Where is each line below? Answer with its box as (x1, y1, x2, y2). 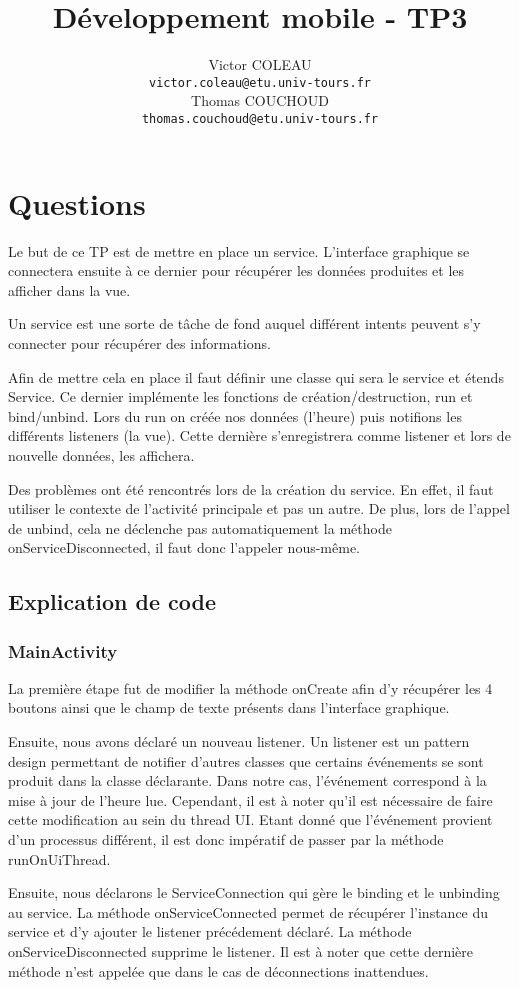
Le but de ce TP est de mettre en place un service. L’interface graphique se (8, 240, 470, 261)
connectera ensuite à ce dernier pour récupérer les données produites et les (8, 260, 465, 281)
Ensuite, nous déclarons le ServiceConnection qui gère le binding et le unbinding (8, 882, 500, 903)
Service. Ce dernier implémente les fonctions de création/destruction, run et (8, 386, 473, 407)
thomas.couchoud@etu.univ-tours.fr (141, 111, 379, 126)
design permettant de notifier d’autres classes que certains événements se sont (8, 750, 484, 771)
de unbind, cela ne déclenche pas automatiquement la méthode (8, 517, 392, 538)
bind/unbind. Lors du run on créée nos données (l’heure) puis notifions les (8, 405, 462, 426)
